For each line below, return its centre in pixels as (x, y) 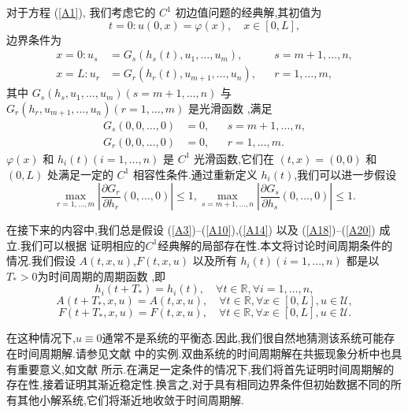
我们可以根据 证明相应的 (83, 245)
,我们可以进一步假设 (345, 174)
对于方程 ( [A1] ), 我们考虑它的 (81, 12)
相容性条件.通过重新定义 (195, 174)
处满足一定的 (80, 174)
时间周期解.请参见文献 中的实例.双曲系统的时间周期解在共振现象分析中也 (204, 353)
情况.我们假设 (41, 260)
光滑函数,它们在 (234, 158)
